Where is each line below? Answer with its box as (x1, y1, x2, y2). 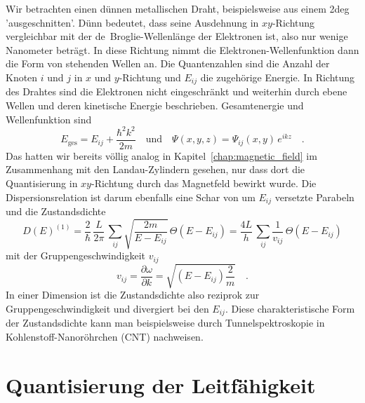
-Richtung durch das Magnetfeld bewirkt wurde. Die (91, 175, 317, 190)
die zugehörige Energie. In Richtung (200, 69, 355, 84)
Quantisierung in (6, 175, 78, 190)
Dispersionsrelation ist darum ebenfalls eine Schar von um (6, 189, 255, 204)
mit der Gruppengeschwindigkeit (6, 248, 145, 263)
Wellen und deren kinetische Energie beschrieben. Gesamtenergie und (6, 98, 304, 113)
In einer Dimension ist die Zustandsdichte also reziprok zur (6, 287, 260, 302)
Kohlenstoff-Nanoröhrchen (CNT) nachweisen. (6, 329, 204, 343)
